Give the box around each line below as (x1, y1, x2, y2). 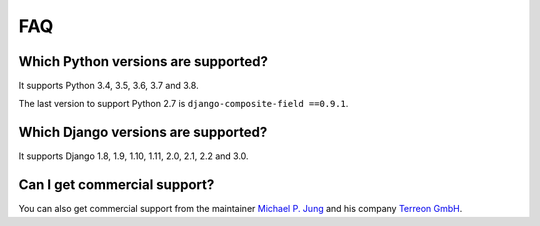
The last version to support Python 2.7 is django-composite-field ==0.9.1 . (18, 98, 349, 110)
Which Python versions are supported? (18, 53, 269, 70)
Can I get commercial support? (18, 176, 215, 194)
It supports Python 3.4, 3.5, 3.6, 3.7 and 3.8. (18, 80, 199, 92)
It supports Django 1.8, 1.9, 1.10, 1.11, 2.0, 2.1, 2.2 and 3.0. (18, 150, 249, 162)
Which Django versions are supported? (18, 124, 268, 141)
